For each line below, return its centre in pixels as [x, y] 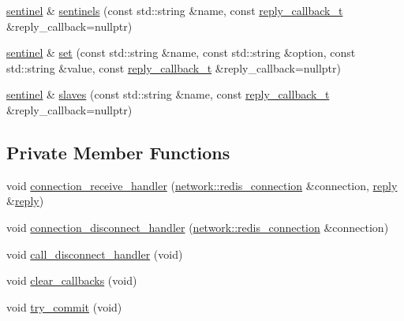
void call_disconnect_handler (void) [95, 254]
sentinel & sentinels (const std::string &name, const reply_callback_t [175, 10]
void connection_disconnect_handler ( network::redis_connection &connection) [198, 227]
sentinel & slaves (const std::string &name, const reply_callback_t [168, 94]
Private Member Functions [118, 152]
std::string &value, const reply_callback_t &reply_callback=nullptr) [174, 67]
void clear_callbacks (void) [72, 280]
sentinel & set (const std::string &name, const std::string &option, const [181, 52]
